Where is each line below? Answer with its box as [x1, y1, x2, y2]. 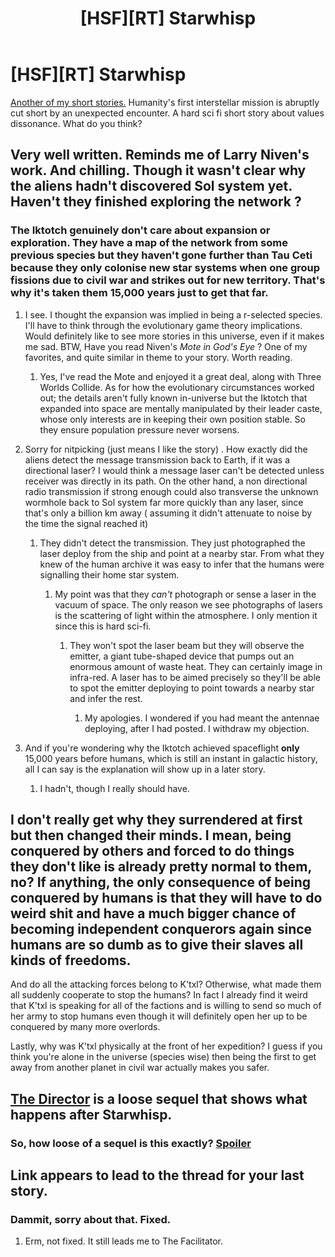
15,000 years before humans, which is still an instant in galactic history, [24, 752, 318, 764]
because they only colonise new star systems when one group [10, 261, 321, 275]
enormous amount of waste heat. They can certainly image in [69, 660, 323, 672]
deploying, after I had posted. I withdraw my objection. [84, 722, 310, 734]
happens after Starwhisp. [10, 1106, 173, 1123]
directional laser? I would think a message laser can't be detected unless [24, 464, 325, 476]
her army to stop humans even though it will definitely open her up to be [10, 1010, 308, 1022]
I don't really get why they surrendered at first [10, 812, 303, 829]
